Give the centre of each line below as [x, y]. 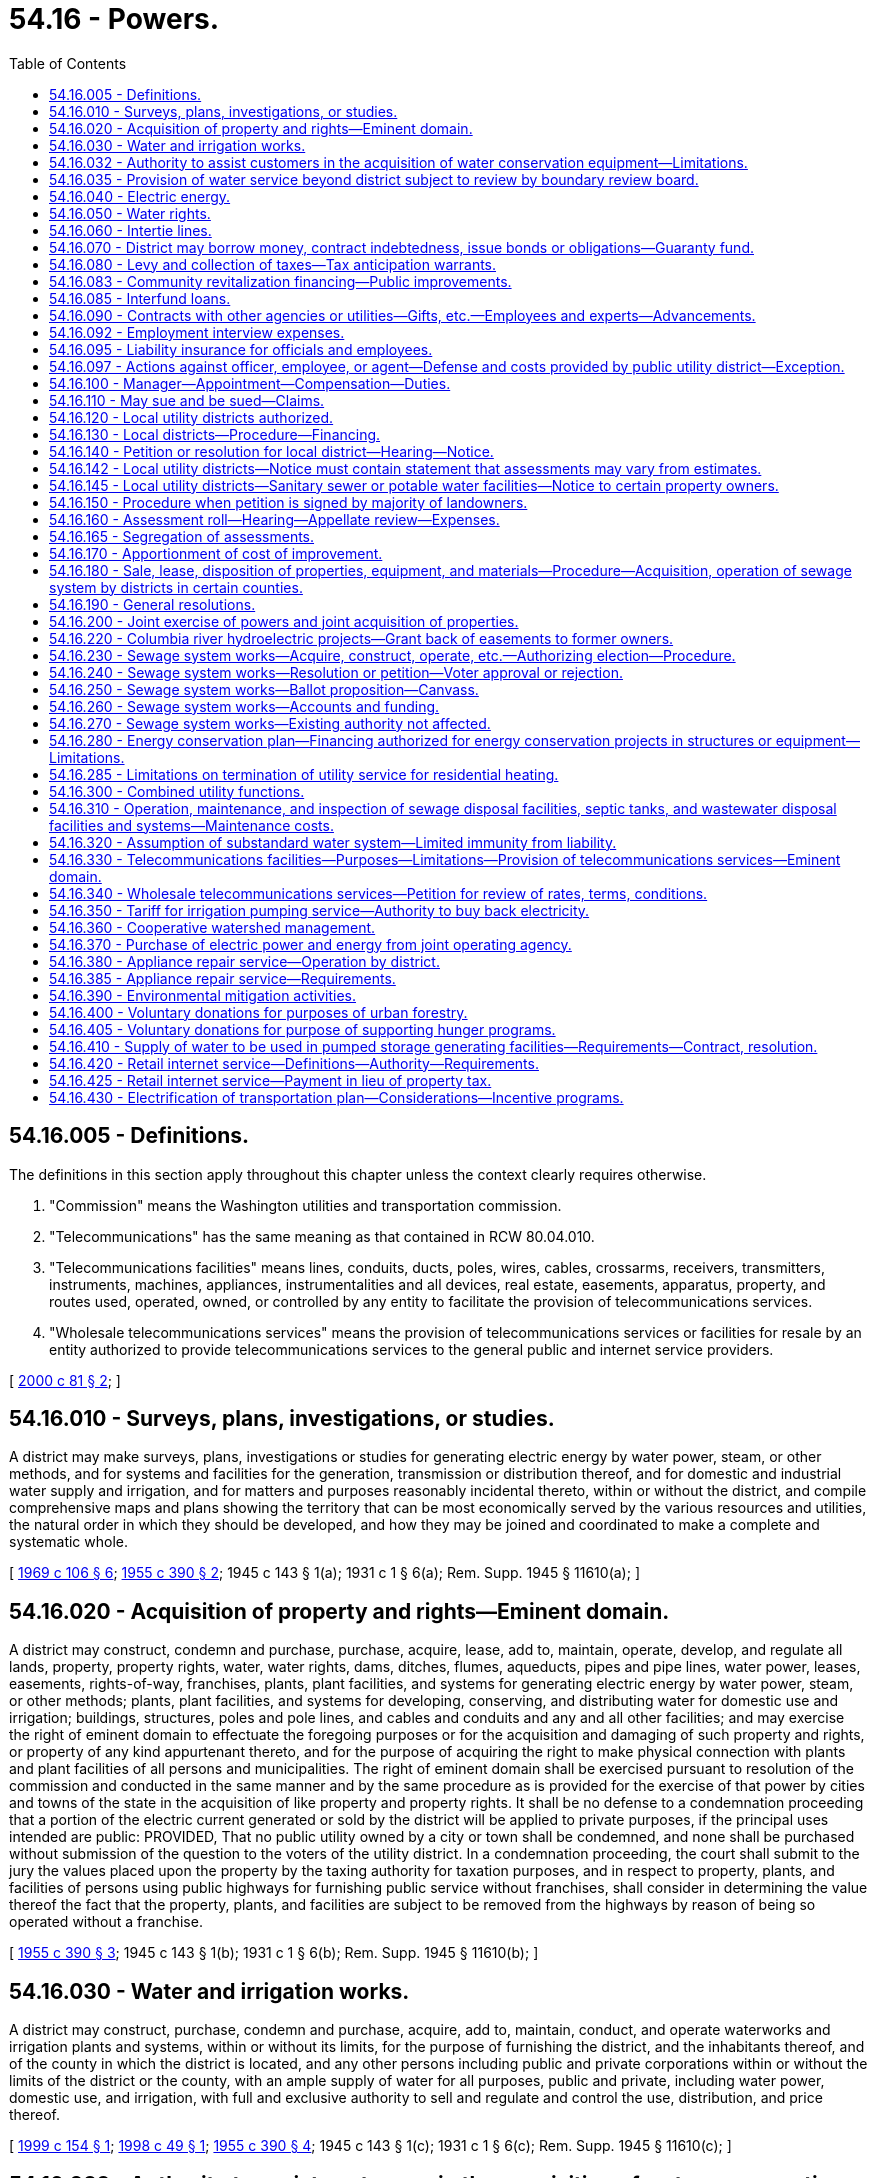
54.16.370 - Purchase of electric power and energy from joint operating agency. [310, 944]
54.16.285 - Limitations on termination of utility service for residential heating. [304, 774]
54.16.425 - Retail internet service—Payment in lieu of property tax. [270, 1080]
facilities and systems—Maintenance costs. [191, 825]
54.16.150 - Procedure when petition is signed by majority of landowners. [288, 502]
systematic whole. [68, 1542]
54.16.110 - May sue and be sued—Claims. [187, 400]
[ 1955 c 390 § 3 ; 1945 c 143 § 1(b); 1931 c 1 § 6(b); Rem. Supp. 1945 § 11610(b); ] [274, 1953]
